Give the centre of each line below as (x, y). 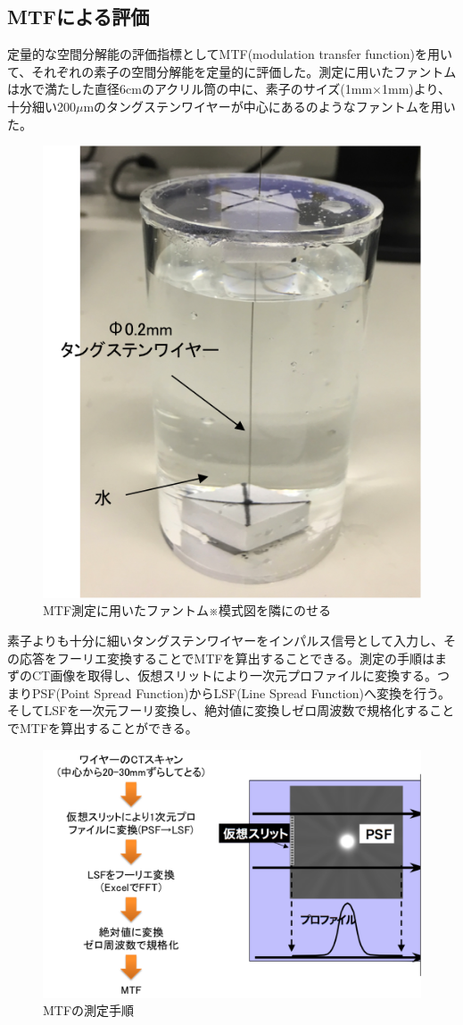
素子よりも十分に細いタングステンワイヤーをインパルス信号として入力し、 (225, 641)
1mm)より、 (416, 89)
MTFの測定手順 (89, 1010)
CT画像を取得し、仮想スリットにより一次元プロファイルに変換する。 (234, 675)
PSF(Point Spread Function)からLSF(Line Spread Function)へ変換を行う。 (241, 692)
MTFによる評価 (79, 17)
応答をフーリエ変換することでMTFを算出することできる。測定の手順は (227, 658)
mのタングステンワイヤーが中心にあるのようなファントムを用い (269, 106)
